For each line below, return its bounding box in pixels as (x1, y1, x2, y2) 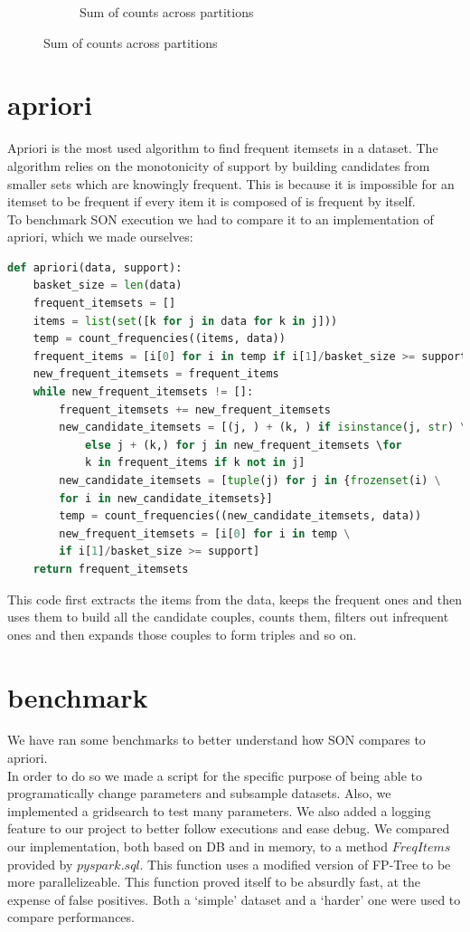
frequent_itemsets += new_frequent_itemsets (59, 403, 331, 416)
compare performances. (7, 908, 135, 927)
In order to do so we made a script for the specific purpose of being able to (7, 766, 422, 785)
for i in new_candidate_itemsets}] (59, 491, 273, 505)
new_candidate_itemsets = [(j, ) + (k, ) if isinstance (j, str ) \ (59, 421, 467, 434)
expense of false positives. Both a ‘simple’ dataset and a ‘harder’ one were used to (7, 889, 461, 908)
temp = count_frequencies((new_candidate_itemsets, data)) (59, 509, 422, 523)
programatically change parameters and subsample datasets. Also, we (7, 784, 391, 803)
